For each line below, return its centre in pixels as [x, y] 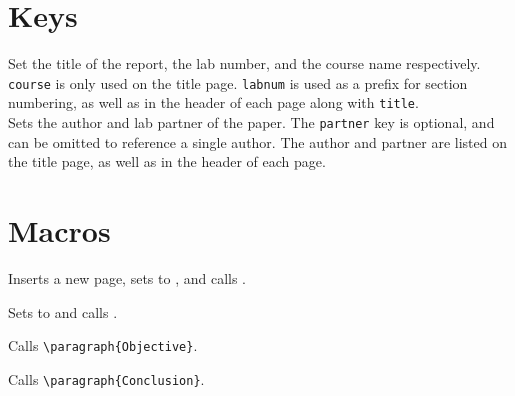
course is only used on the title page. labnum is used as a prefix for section [238, 82]
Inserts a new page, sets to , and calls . [127, 278]
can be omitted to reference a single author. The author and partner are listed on [257, 141]
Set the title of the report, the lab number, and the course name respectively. [244, 63]
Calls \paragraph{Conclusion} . [106, 378]
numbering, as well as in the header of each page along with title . [213, 102]
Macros [59, 230]
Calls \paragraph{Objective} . [103, 345]
